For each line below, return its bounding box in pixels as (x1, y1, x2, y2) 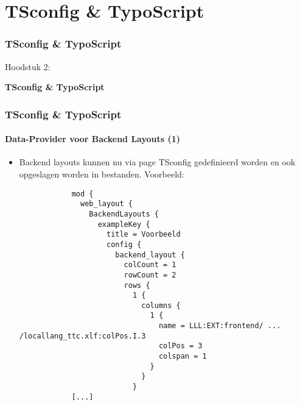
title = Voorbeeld (106, 230, 181, 239)
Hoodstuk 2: (5, 60, 51, 73)
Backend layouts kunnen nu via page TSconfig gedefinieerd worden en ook (19, 156, 296, 168)
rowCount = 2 (124, 270, 176, 279)
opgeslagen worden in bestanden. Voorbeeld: (19, 168, 184, 181)
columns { (141, 301, 181, 310)
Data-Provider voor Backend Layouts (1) (5, 132, 181, 145)
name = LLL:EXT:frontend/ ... (158, 321, 281, 331)
